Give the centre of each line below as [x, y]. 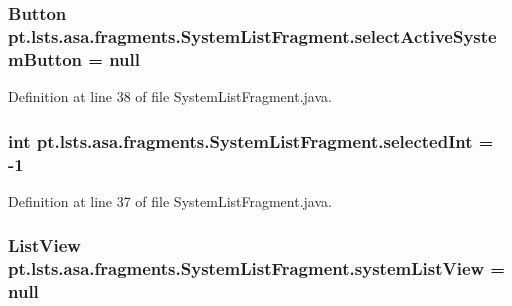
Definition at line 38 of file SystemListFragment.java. [170, 96]
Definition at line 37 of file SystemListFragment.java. [170, 200]
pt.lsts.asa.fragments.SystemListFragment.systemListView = [256, 268]
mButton [45, 58]
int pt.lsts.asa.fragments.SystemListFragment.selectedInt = [251, 140]
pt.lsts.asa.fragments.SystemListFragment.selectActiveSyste [252, 35]
